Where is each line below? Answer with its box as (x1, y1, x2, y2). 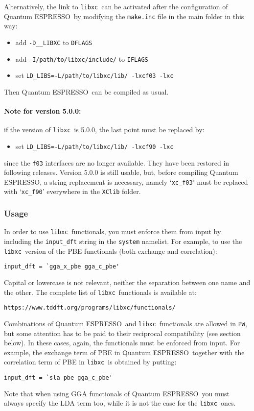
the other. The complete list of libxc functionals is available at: (4, 287, 197, 297)
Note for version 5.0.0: (4, 106, 81, 116)
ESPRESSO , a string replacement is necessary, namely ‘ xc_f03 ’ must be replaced (4, 176, 248, 187)
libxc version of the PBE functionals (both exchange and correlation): (4, 245, 217, 256)
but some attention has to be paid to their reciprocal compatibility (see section (4, 328, 241, 338)
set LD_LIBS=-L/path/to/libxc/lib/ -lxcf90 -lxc (15, 141, 174, 151)
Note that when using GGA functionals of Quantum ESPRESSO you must (4, 388, 230, 398)
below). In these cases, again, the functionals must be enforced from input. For (4, 338, 240, 348)
